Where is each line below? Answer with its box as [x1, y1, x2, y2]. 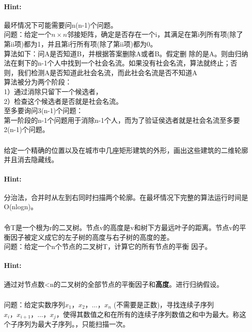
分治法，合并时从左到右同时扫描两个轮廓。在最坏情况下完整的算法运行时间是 [4, 192, 248, 202]
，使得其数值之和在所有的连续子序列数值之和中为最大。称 [56, 309, 239, 319]
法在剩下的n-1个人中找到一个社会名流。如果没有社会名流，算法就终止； [4, 58, 231, 68]
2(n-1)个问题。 [4, 124, 49, 134]
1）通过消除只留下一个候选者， [4, 86, 102, 96]
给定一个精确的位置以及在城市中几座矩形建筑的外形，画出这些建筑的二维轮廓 [4, 145, 248, 155]
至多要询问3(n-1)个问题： [4, 105, 83, 116]
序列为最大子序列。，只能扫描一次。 [17, 319, 129, 329]
